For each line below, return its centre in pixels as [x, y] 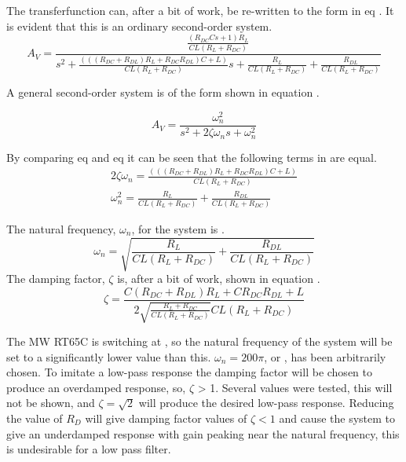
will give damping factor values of [166, 418]
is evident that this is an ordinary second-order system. [139, 26]
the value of [35, 418]
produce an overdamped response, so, [96, 387]
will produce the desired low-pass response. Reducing [266, 403]
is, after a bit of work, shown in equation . [219, 278]
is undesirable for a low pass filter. [89, 449]
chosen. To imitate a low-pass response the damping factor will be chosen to [189, 372]
